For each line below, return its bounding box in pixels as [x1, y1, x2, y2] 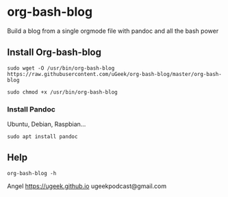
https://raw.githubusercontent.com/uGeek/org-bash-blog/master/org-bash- [7, 70, 223, 77]
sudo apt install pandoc [7, 133, 78, 140]
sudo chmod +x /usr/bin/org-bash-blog [7, 88, 118, 96]
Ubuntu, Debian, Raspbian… [7, 120, 86, 129]
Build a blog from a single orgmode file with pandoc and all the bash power [7, 27, 219, 35]
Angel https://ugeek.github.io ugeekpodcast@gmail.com [7, 182, 166, 190]
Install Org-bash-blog [7, 47, 101, 58]
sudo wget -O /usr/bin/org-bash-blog [7, 64, 115, 72]
